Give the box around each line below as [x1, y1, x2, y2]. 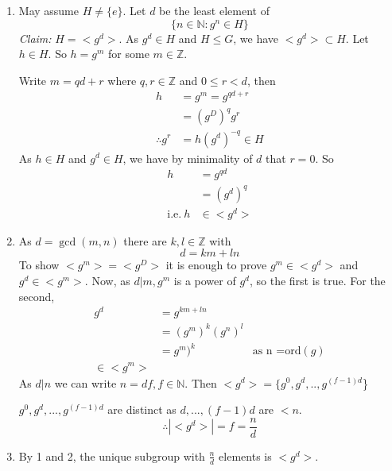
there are [123, 232, 167, 249]
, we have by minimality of [122, 149, 253, 166]
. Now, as [84, 272, 130, 289]
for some [108, 45, 149, 62]
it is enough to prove [165, 257, 267, 273]
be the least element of [159, 2, 270, 18]
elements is [219, 447, 272, 464]
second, [18, 288, 55, 304]
